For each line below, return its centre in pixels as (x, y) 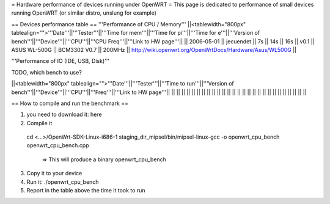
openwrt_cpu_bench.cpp (58, 145)
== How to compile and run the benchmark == (70, 103)
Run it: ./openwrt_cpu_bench (63, 182)
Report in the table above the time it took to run (86, 191)
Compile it (39, 123)
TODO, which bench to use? (46, 72)
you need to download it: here (64, 115)
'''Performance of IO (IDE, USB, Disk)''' (61, 61)
